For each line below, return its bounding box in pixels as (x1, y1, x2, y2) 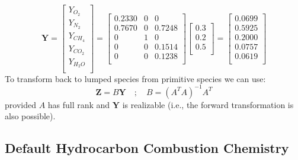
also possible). (5, 110, 56, 122)
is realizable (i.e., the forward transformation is (122, 98, 294, 110)
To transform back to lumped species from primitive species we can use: (5, 72, 266, 84)
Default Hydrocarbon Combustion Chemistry (5, 139, 289, 157)
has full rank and (47, 98, 110, 110)
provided (5, 98, 36, 110)
